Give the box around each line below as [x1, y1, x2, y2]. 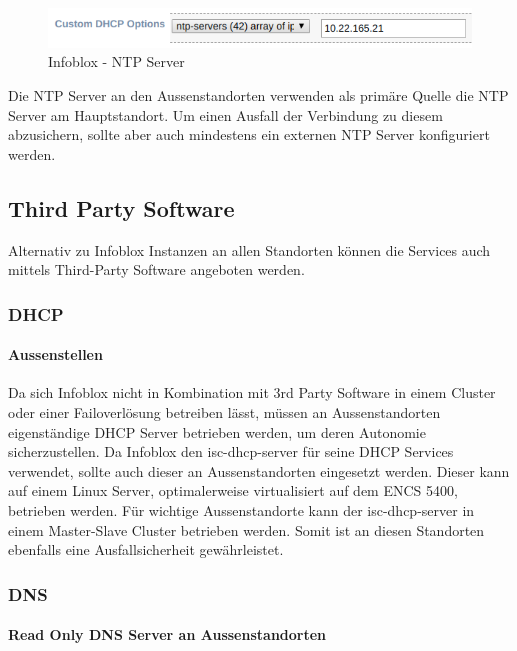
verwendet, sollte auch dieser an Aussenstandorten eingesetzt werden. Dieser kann [8, 460, 510, 481]
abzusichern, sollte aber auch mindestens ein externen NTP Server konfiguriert [8, 124, 490, 145]
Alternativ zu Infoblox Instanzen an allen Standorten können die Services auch [8, 239, 491, 260]
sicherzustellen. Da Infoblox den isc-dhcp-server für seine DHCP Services [8, 441, 454, 462]
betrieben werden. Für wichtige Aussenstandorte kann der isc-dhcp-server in [8, 499, 475, 520]
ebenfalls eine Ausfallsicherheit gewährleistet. [8, 539, 284, 560]
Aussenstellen [8, 344, 103, 365]
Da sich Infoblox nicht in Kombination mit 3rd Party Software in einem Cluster [8, 382, 496, 403]
